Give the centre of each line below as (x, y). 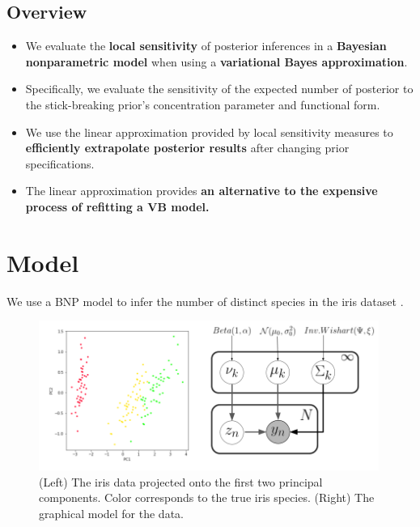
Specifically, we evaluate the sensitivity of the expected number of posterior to (219, 89)
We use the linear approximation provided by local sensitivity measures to (209, 132)
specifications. (60, 163)
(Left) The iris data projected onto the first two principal (181, 481)
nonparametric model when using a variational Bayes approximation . (216, 61)
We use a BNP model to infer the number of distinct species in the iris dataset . (205, 301)
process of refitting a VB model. (117, 206)
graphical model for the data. (111, 513)
